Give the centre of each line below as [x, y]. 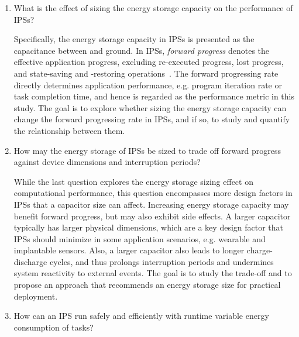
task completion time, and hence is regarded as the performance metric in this [154, 96]
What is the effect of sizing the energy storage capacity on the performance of [153, 8]
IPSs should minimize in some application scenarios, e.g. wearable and [140, 238]
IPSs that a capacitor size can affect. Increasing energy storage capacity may [151, 204]
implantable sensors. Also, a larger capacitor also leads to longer [129, 250]
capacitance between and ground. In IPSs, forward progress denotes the [142, 50]
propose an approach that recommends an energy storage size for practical [147, 285]
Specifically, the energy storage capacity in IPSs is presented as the [134, 39]
